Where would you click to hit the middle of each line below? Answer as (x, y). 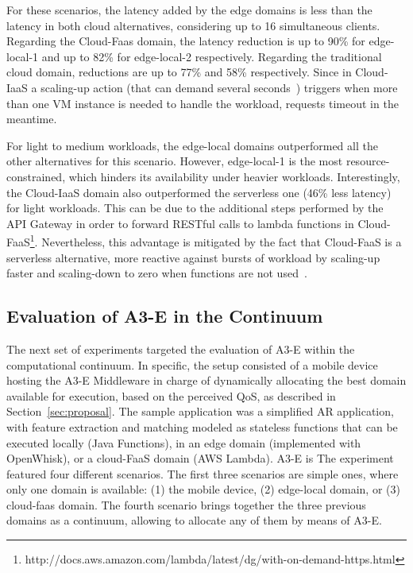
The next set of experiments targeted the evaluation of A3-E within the (181, 348)
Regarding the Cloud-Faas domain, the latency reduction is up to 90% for (186, 41)
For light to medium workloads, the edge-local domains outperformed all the (192, 145)
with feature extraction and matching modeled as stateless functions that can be (202, 426)
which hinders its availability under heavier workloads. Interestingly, (234, 176)
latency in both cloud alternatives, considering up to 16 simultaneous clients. (193, 25)
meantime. (32, 119)
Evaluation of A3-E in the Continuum (165, 316)
